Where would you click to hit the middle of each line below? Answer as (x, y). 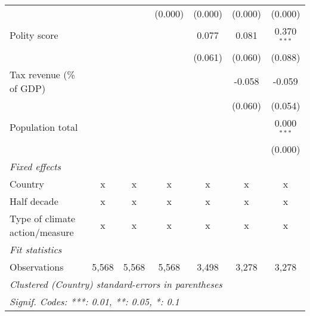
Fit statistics (36, 249)
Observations (37, 266)
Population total (44, 127)
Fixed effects (35, 166)
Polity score (34, 35)
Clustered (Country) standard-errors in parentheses (116, 284)
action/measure (42, 232)
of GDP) (28, 88)
